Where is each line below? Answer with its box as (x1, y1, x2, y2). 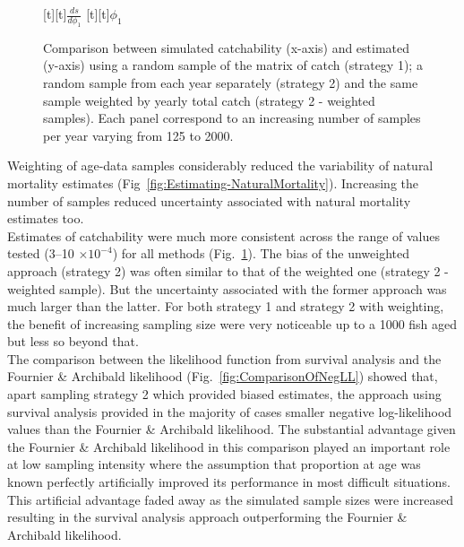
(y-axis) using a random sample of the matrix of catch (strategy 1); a (43, 56, 423, 74)
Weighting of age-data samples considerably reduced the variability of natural (7, 156, 434, 175)
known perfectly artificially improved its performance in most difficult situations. (7, 473, 451, 491)
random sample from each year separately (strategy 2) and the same (43, 73, 418, 91)
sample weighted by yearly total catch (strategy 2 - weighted (43, 91, 375, 109)
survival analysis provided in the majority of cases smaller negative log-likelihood (7, 402, 452, 421)
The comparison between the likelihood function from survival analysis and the (7, 349, 442, 368)
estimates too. (7, 209, 84, 228)
